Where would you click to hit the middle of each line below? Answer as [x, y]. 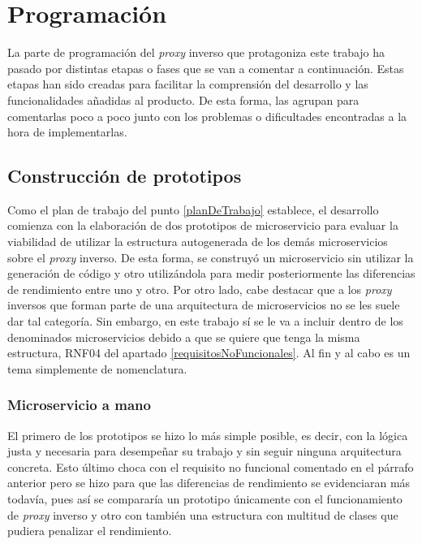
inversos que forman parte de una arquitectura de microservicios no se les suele [204, 305]
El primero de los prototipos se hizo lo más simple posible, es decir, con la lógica [208, 435]
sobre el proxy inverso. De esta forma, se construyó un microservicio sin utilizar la [211, 257]
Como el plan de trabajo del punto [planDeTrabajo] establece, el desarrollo [193, 209]
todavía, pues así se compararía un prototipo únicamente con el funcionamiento [205, 499]
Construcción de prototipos [125, 176]
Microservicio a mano [79, 405]
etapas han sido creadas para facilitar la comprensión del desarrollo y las [188, 84]
